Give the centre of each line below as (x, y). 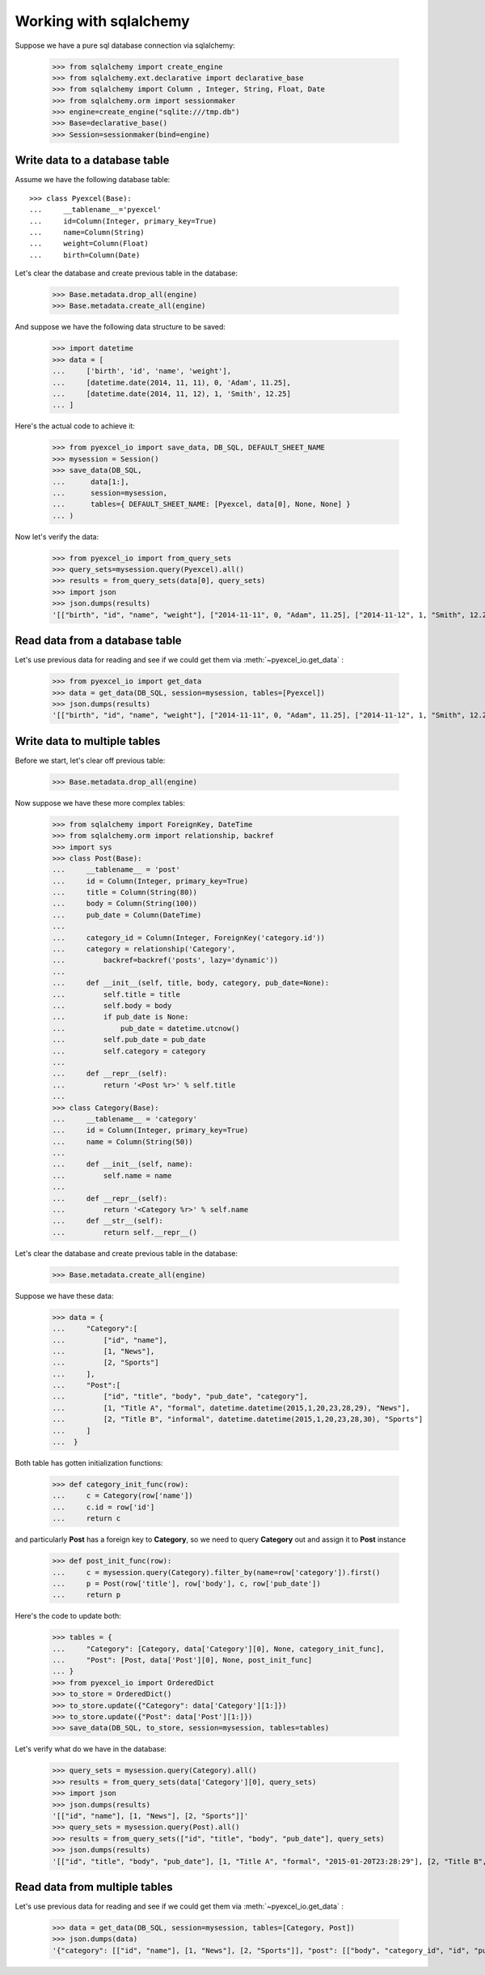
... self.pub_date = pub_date (129, 1040)
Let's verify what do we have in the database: (91, 1749)
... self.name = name (112, 1175)
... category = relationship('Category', (144, 949)
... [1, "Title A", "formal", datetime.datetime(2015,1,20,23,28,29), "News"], (231, 1408)
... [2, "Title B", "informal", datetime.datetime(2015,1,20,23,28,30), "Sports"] (238, 1420)
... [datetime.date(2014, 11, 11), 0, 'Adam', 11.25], (171, 382)
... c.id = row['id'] (103, 1507)
